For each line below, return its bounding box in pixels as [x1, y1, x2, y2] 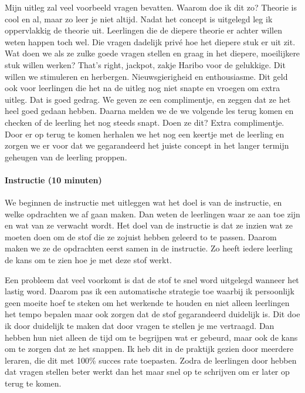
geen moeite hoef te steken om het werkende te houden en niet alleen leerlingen [5, 296, 290, 308]
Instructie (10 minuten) [5, 173, 102, 186]
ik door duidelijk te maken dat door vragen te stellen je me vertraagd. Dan [5, 320, 274, 332]
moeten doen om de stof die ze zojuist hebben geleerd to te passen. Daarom [5, 230, 277, 243]
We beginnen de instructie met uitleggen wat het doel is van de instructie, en [5, 196, 282, 209]
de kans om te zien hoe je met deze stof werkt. [5, 254, 172, 266]
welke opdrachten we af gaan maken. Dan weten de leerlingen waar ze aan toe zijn [5, 207, 300, 220]
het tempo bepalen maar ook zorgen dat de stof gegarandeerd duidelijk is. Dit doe [5, 308, 300, 320]
